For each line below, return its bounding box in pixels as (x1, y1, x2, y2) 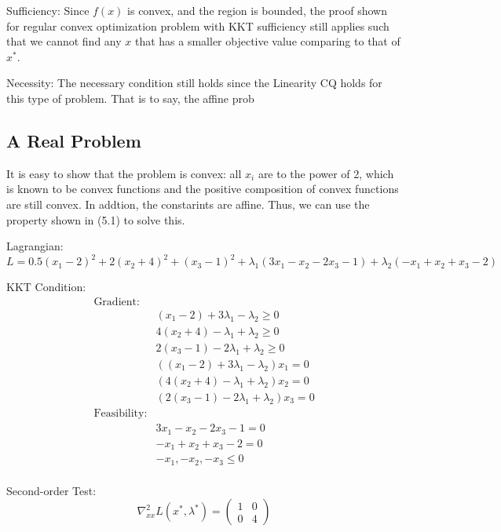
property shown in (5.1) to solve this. (6, 211, 185, 228)
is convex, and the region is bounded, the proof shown (127, 2, 387, 18)
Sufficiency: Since (6, 2, 90, 18)
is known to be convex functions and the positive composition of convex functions (6, 180, 399, 197)
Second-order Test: (6, 482, 97, 498)
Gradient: (93, 296, 140, 308)
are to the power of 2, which (258, 165, 394, 181)
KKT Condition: (6, 279, 86, 295)
